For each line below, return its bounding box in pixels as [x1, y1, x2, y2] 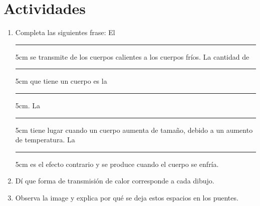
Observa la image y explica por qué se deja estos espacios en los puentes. [15, 192, 238, 202]
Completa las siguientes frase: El [15, 27, 115, 38]
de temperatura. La [15, 134, 75, 145]
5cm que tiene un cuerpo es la [15, 76, 107, 86]
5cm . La [15, 100, 40, 110]
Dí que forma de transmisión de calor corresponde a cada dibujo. [15, 175, 214, 186]
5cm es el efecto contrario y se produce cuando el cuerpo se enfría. [15, 158, 219, 169]
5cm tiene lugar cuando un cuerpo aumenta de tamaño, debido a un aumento [15, 124, 253, 135]
